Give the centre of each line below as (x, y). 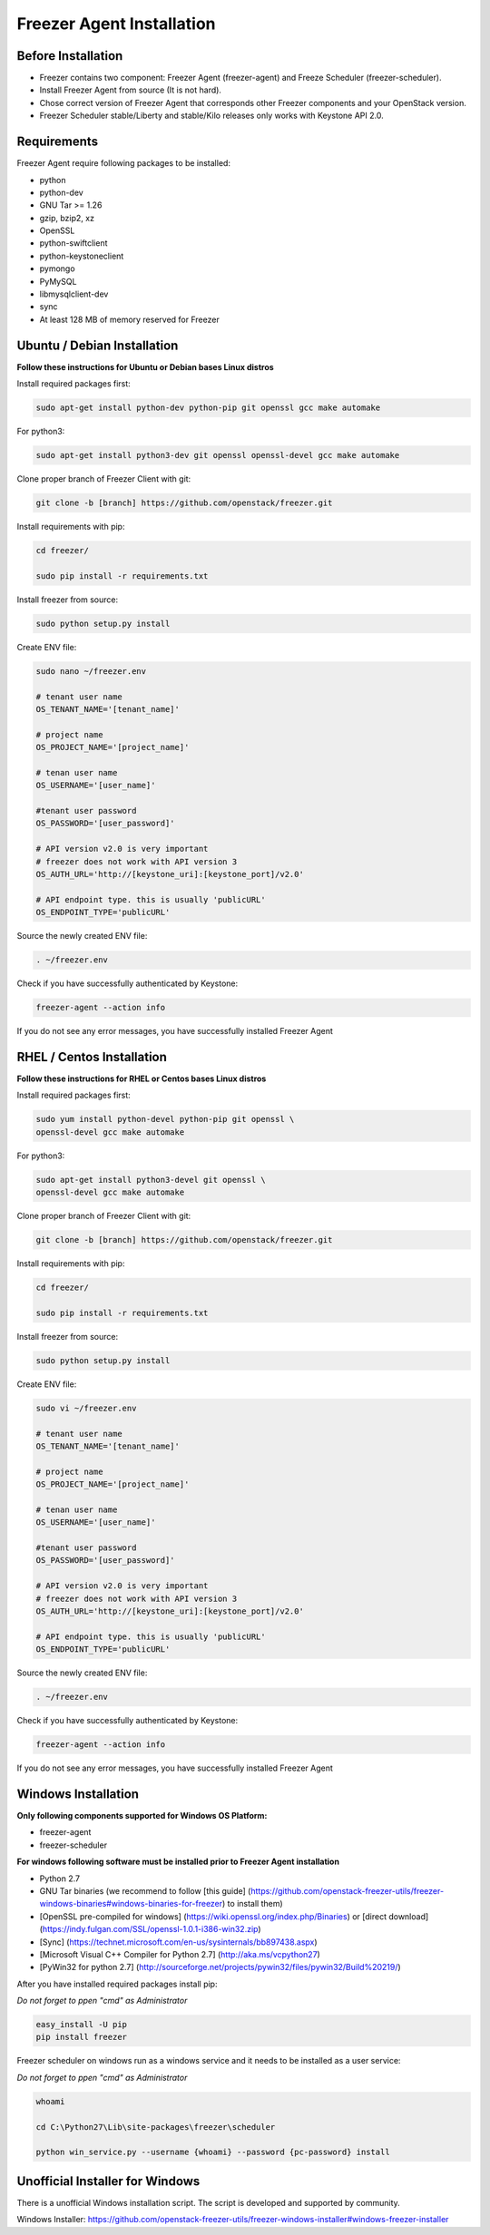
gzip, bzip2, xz (67, 218)
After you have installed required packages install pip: (117, 1984)
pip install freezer (81, 2037)
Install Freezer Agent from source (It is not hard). (131, 90)
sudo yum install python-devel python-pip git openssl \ (165, 1119)
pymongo (58, 268)
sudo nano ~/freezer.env (91, 671)
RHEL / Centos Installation (92, 1057)
